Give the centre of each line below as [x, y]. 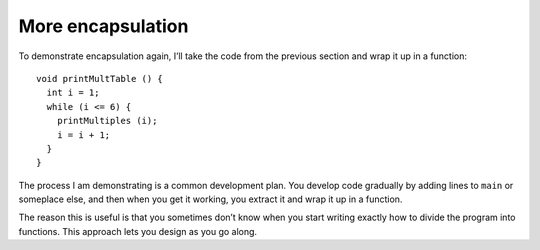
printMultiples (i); [107, 121]
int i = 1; [73, 93]
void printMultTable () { [100, 78]
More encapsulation [103, 26]
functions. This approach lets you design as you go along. [138, 231]
